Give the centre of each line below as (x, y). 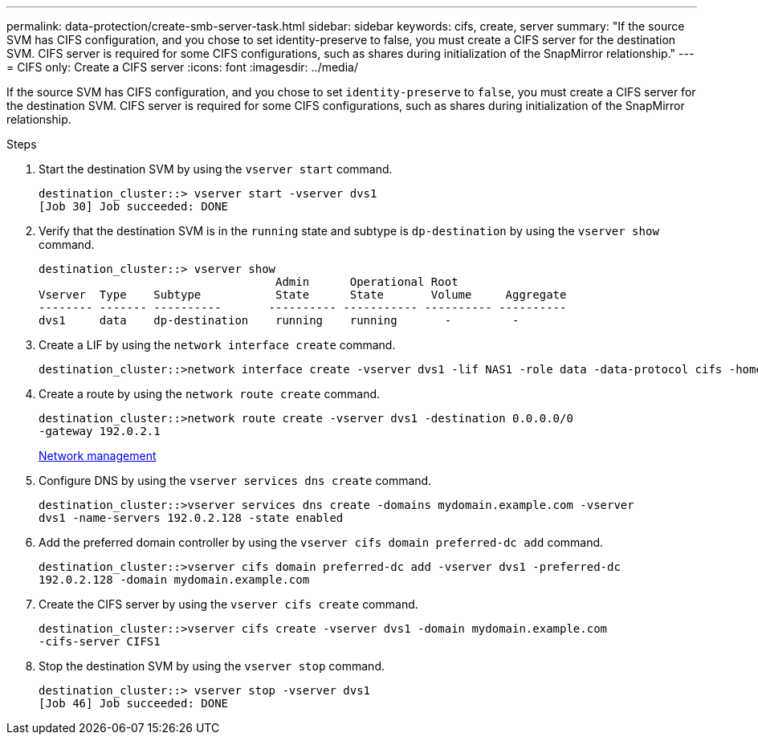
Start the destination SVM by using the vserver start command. (216, 169)
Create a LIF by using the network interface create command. (217, 345)
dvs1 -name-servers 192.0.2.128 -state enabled (191, 518)
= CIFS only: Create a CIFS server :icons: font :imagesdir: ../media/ (182, 67)
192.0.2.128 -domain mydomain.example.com (174, 580)
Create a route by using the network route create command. (210, 394)
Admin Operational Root (367, 282)
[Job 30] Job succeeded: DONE (134, 206)
